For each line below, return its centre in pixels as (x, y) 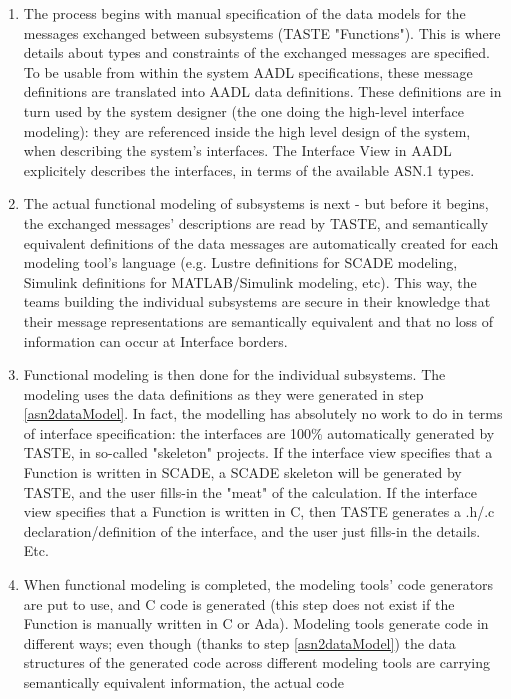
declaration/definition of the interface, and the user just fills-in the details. (252, 530)
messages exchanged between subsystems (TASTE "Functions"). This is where (262, 32)
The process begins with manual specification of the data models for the (244, 13)
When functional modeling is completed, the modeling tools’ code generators (258, 584)
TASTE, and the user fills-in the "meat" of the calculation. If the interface (250, 491)
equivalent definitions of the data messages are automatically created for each (261, 242)
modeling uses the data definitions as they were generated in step (223, 393)
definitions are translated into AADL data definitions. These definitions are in (262, 91)
